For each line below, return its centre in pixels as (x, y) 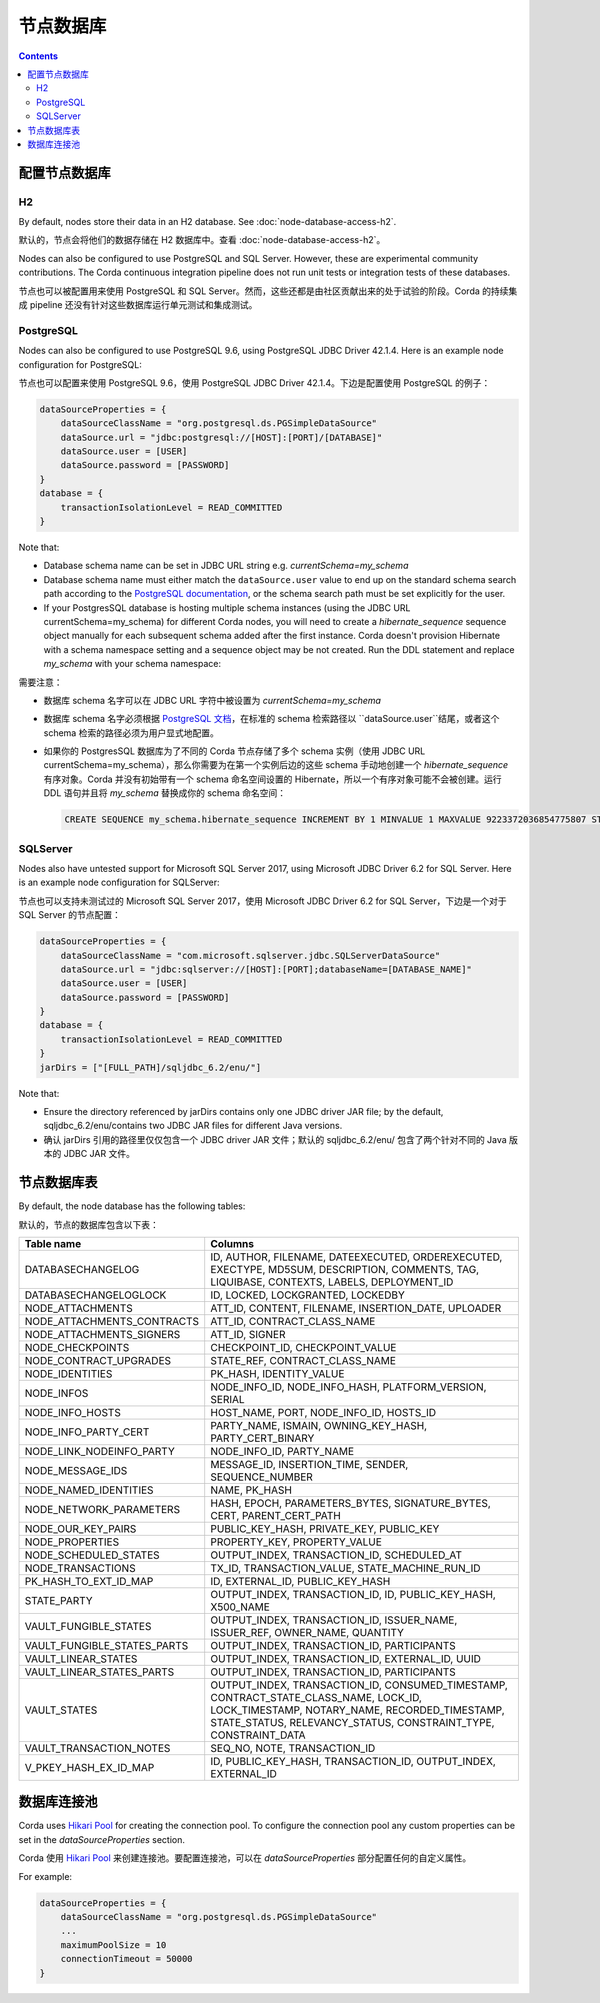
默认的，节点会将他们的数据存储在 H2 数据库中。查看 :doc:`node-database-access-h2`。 (202, 240)
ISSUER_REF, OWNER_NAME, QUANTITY (307, 1632)
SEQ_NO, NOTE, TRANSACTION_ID (293, 1748)
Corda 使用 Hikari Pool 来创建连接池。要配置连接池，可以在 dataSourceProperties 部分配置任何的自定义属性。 (245, 1858)
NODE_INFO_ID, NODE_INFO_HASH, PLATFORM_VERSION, (348, 1387)
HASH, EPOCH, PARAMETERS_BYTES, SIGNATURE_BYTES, (351, 1503)
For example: (45, 1876)
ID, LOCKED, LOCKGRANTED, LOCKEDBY (307, 1295)
